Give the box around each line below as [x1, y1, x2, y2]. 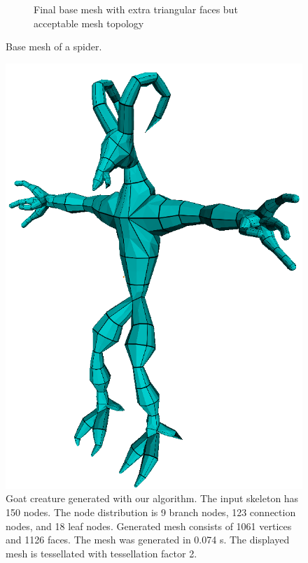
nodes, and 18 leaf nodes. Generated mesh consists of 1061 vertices [6, 518, 292, 533]
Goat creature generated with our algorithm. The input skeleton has [6, 491, 299, 506]
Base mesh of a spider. [6, 39, 102, 54]
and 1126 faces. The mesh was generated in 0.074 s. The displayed [6, 532, 290, 547]
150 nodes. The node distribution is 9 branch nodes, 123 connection [6, 504, 296, 519]
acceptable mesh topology [34, 15, 144, 30]
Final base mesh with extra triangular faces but [34, 2, 238, 16]
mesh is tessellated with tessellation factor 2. [6, 546, 197, 560]
